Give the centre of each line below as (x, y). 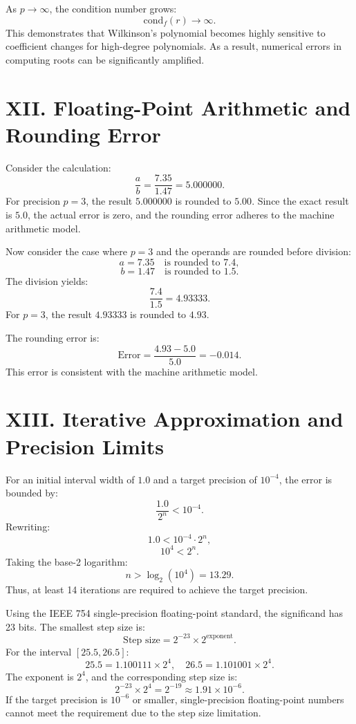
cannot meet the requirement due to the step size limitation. (133, 713)
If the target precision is (57, 699)
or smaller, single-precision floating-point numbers (238, 699)
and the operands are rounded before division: (254, 251)
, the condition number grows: (113, 8)
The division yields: (47, 280)
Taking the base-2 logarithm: (67, 561)
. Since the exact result (300, 201)
